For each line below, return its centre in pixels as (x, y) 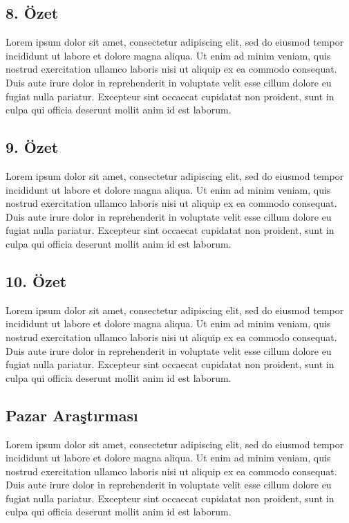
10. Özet (36, 281)
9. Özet (32, 147)
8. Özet (32, 13)
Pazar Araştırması (72, 415)
